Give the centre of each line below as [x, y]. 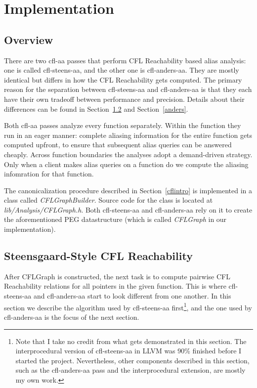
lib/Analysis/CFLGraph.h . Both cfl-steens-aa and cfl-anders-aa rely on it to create [128, 209]
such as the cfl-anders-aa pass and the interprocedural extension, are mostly [130, 370]
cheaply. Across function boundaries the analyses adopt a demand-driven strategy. [128, 154]
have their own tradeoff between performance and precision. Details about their [124, 99]
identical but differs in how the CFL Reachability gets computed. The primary [123, 79]
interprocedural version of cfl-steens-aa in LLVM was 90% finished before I [128, 351]
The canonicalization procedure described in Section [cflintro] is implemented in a [128, 190]
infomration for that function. [49, 174]
